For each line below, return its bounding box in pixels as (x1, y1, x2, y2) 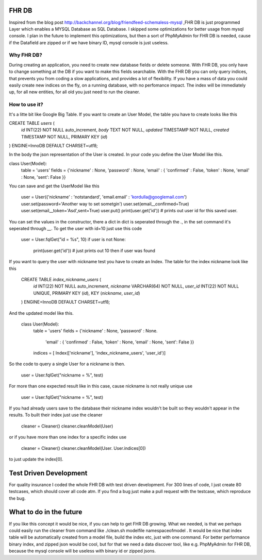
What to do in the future (9, 508, 82, 516)
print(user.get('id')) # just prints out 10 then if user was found (33, 248, 155, 254)
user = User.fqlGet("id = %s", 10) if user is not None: (21, 237, 126, 242)
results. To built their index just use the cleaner (9, 412, 103, 418)
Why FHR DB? (9, 51, 42, 58)
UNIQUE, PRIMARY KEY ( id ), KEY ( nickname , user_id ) (33, 290, 140, 296)
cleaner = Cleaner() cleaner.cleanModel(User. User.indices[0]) (21, 445, 146, 451)
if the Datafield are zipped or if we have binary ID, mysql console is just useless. (9, 39, 169, 46)
